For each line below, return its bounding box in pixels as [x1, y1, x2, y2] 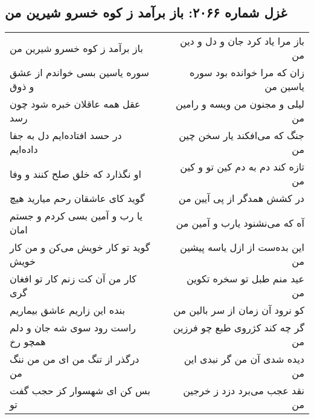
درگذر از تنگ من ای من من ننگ [10, 352, 139, 366]
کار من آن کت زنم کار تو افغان [10, 271, 136, 286]
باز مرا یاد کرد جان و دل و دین [179, 34, 304, 48]
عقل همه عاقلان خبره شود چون [10, 97, 141, 111]
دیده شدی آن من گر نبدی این [184, 352, 304, 366]
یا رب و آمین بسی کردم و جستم [10, 209, 143, 223]
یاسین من [264, 79, 304, 94]
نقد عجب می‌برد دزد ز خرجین [183, 383, 304, 398]
